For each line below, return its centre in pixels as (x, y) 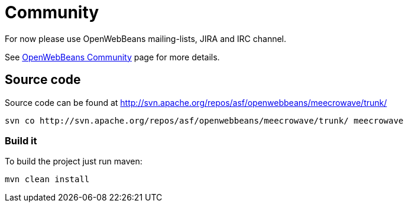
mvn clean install (47, 179)
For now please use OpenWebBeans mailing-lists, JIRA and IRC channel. (146, 38)
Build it (21, 140)
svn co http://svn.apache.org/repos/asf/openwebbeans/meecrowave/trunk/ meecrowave (204, 120)
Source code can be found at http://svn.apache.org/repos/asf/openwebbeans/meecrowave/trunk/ (196, 102)
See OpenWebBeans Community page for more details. (112, 57)
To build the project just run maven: (74, 161)
